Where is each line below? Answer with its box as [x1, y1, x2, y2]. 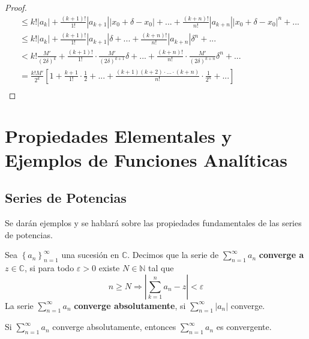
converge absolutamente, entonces [52, 320, 176, 333]
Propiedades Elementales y [5, 124, 232, 148]
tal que [148, 261, 174, 274]
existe [98, 261, 120, 274]
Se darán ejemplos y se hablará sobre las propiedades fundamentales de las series [5, 216, 302, 229]
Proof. [5, 1, 27, 13]
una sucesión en [61, 248, 119, 261]
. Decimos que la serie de [127, 248, 219, 261]
